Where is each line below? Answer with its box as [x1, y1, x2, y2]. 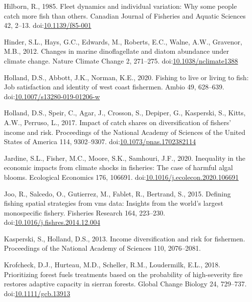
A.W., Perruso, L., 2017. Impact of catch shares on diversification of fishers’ [4, 117, 231, 127]
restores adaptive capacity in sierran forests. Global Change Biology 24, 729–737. [4, 279, 247, 289]
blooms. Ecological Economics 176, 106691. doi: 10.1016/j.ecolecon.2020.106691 [4, 172, 239, 182]
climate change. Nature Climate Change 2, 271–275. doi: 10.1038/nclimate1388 [4, 55, 238, 65]
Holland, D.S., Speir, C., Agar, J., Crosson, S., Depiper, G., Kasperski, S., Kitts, [4, 108, 246, 118]
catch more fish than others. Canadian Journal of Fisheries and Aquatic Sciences [4, 10, 246, 21]
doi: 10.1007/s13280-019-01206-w [4, 91, 100, 101]
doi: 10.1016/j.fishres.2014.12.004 [4, 217, 100, 227]
